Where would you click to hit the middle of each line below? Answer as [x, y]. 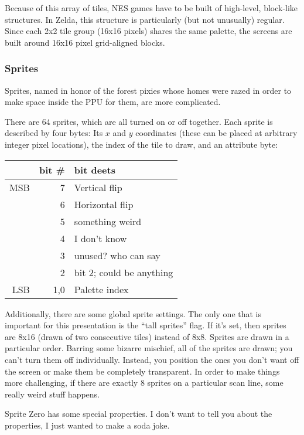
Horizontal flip [104, 204]
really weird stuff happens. [52, 394]
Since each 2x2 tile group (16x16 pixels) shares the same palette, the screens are [148, 31]
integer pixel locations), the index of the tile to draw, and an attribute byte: [141, 144]
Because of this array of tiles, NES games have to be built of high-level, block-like [151, 8]
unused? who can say [117, 255]
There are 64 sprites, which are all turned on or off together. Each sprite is [139, 121]
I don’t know [100, 238]
